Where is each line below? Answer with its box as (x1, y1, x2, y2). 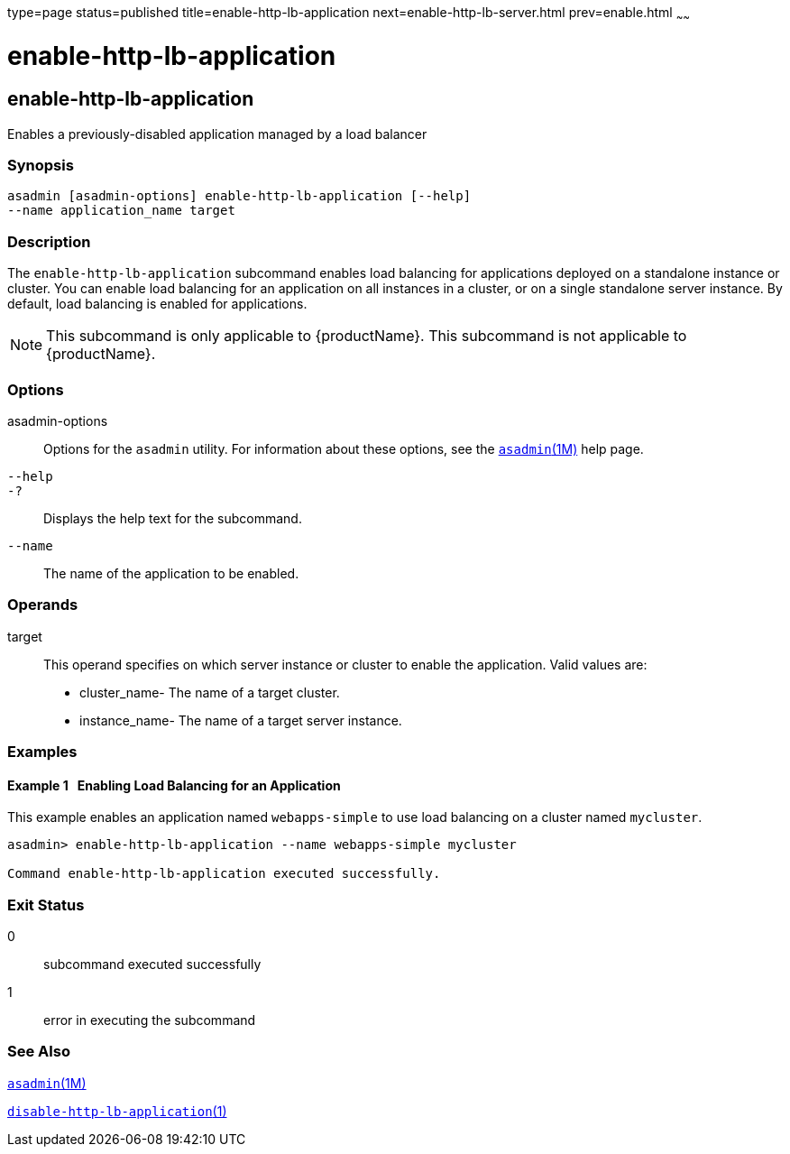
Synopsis (7, 156, 74, 175)
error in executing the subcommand (43, 1012, 256, 1029)
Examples (7, 743, 78, 762)
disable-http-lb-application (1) (7, 1103, 227, 1119)
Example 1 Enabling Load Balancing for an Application (7, 777, 341, 793)
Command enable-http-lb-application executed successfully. (7, 866, 441, 882)
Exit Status (7, 895, 85, 914)
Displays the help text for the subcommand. (43, 510, 302, 526)
